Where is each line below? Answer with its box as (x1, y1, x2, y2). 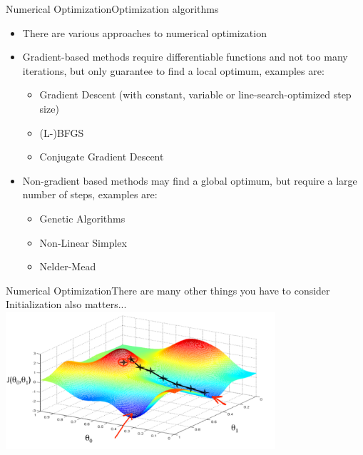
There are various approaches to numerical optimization (22, 25, 267, 40)
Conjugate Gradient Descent (39, 149, 164, 164)
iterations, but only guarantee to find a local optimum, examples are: (22, 63, 324, 78)
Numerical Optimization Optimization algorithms (6, 1, 219, 16)
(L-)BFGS (39, 125, 84, 140)
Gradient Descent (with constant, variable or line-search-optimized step (39, 87, 352, 102)
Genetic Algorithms (39, 210, 126, 225)
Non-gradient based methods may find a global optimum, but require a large (22, 173, 357, 188)
